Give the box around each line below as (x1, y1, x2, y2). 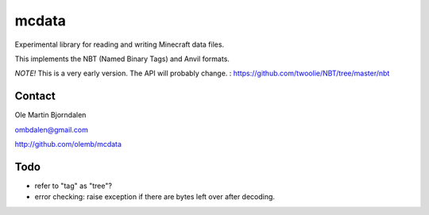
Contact (14, 90, 56, 103)
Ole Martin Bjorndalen (14, 110, 87, 120)
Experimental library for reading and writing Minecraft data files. (14, 40, 225, 49)
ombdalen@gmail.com (14, 125, 89, 134)
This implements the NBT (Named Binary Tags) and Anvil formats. (14, 54, 230, 63)
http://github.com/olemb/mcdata (14, 140, 122, 149)
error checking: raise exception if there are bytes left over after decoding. (34, 192, 276, 202)
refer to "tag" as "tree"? (34, 181, 113, 190)
